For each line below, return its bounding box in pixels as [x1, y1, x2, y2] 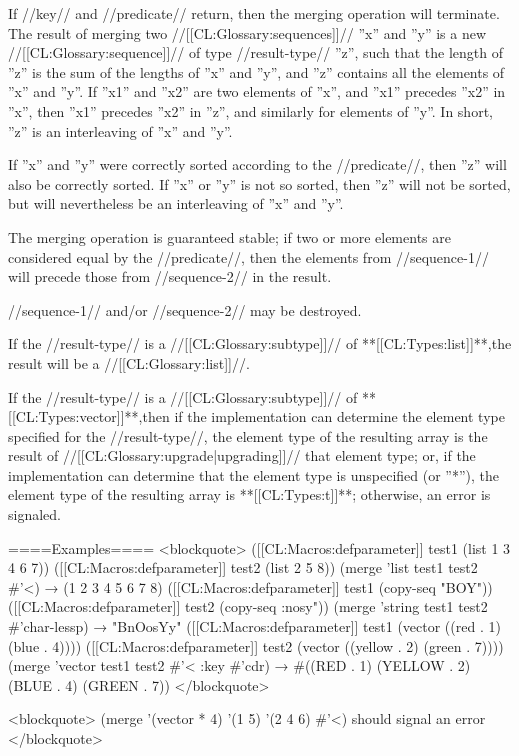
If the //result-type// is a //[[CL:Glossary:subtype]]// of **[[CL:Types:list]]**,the [8, 333, 512, 354]
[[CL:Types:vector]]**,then [8, 406, 170, 427]
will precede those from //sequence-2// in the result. [8, 266, 332, 287]
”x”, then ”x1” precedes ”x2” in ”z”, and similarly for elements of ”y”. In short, [8, 100, 493, 121]
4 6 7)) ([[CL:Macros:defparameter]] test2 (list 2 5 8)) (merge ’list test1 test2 [8, 557, 478, 578]
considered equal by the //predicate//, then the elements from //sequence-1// [8, 246, 489, 267]
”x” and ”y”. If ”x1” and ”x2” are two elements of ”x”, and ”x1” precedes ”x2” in [8, 81, 506, 102]
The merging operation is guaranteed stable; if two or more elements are [8, 226, 451, 247]
